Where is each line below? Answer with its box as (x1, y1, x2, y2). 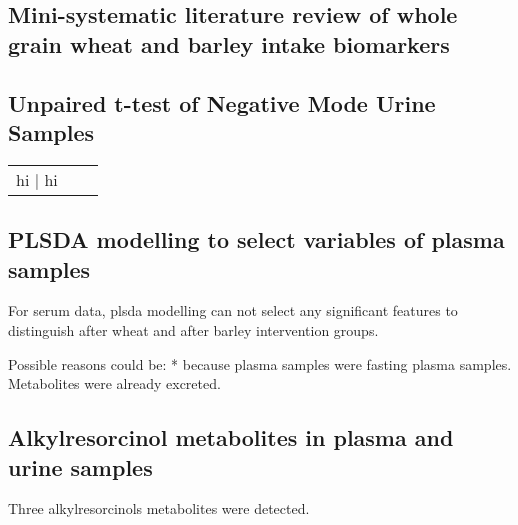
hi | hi (16, 167, 58, 191)
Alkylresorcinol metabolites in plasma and (8, 422, 454, 453)
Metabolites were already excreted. (8, 373, 221, 394)
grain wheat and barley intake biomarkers (8, 28, 450, 59)
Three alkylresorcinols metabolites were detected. (8, 498, 310, 519)
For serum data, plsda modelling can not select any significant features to (8, 300, 458, 321)
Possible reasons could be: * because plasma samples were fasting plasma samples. (8, 353, 512, 374)
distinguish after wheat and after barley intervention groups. (8, 319, 379, 340)
